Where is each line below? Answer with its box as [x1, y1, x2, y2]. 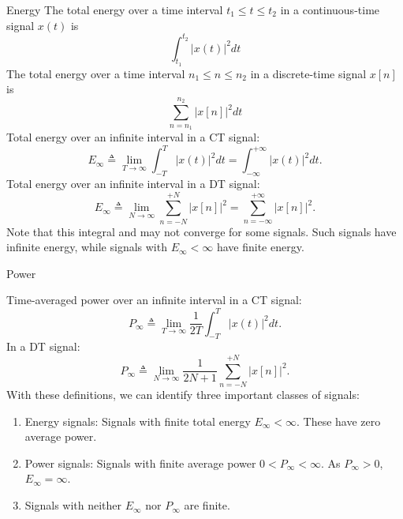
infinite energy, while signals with [6, 239, 167, 255]
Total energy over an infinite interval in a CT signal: [6, 129, 260, 145]
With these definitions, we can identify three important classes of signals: [6, 386, 360, 403]
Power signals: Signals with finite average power [24, 454, 256, 471]
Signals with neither [24, 497, 122, 513]
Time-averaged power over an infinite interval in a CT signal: [6, 291, 302, 308]
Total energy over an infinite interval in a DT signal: [6, 175, 260, 191]
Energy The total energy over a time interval [6, 2, 223, 17]
